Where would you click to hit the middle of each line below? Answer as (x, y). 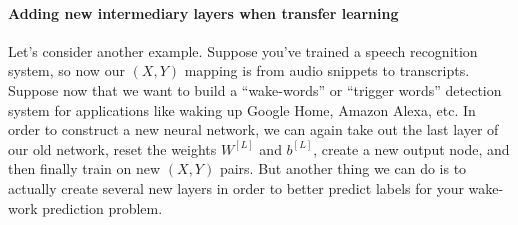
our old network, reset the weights (112, 148)
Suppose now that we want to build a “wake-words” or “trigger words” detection (255, 89)
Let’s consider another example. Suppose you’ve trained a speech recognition (243, 50)
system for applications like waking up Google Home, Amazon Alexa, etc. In (242, 109)
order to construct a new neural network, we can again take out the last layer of (253, 129)
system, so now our (66, 70)
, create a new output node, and (411, 148)
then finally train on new (84, 168)
